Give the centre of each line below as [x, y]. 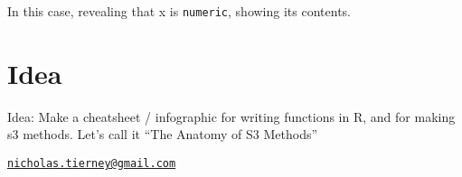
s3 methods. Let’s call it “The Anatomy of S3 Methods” [163, 134]
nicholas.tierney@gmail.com [92, 163]
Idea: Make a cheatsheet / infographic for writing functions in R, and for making [231, 116]
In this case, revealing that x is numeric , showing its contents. [179, 11]
